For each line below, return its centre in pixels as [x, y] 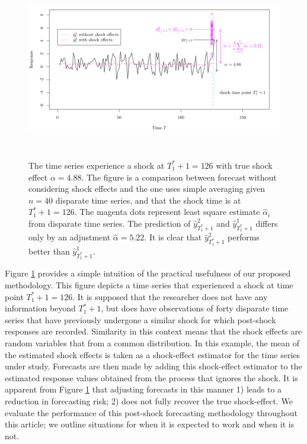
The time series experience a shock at [97, 165]
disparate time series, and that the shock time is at [148, 200]
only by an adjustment [70, 237]
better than [49, 251]
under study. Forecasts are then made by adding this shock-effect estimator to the [153, 366]
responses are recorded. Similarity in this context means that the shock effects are [153, 331]
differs [267, 223]
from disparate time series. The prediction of [110, 223]
